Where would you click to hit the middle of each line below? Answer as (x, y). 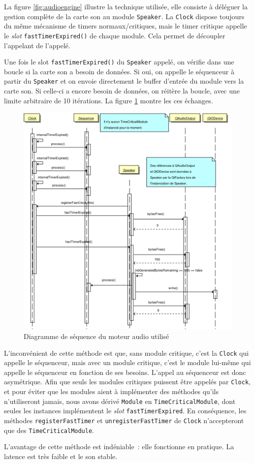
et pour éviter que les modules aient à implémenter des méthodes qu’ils (112, 391)
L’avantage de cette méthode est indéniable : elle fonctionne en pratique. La (119, 447)
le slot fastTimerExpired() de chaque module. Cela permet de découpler (115, 35)
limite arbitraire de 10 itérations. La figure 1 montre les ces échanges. (109, 100)
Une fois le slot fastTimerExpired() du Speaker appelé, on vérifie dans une (119, 62)
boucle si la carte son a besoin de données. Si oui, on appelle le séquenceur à (119, 71)
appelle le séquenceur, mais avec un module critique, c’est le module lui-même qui (127, 362)
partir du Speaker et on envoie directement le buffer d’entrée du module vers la (124, 81)
